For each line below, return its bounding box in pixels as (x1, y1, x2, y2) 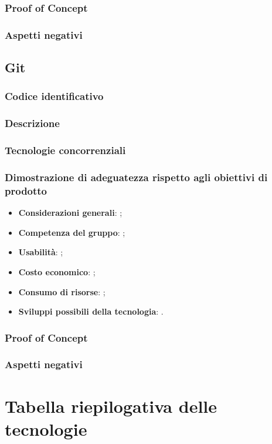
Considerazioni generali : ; (18, 206, 123, 219)
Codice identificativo (5, 89, 104, 104)
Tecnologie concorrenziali (5, 143, 126, 158)
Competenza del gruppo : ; (18, 226, 125, 238)
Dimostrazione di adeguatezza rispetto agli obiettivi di (5, 169, 268, 184)
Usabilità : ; (18, 246, 63, 258)
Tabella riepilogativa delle (5, 393, 217, 418)
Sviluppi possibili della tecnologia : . (18, 305, 164, 318)
